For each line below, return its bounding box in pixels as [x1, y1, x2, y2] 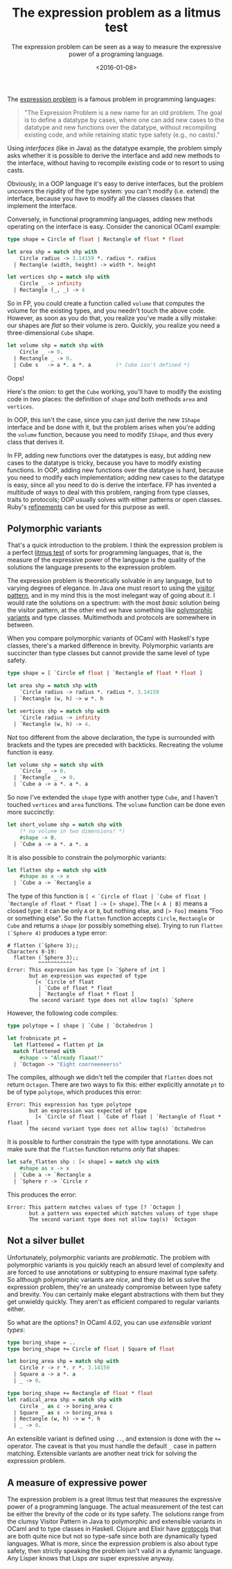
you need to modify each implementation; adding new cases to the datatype [7, 473, 225, 481]
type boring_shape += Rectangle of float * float [7, 1389, 154, 1396]
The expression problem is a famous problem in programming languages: [7, 95, 217, 103]
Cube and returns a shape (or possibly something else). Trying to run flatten [7, 921, 223, 930]
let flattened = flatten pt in [13, 1041, 104, 1048]
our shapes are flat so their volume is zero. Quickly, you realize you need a [7, 321, 220, 330]
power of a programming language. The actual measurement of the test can [7, 1502, 224, 1511]
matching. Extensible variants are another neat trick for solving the [7, 1449, 197, 1457]
